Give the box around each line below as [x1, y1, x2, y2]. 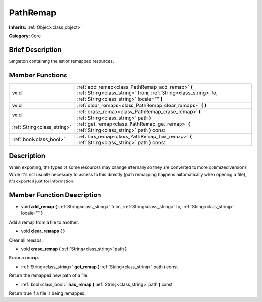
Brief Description [9, 45, 62, 54]
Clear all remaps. [9, 237, 43, 243]
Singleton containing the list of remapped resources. [9, 58, 114, 64]
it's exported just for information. [9, 178, 75, 184]
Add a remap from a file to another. [9, 219, 79, 225]
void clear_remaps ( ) [21, 228, 65, 234]
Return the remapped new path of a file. [9, 272, 89, 278]
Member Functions [9, 71, 67, 79]
